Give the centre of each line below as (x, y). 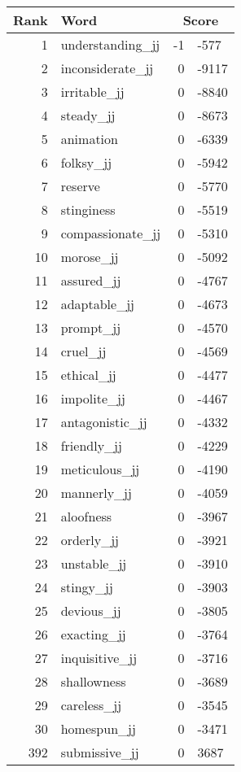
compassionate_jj (111, 233)
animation (89, 139)
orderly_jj (90, 540)
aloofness (86, 516)
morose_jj (90, 257)
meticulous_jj (100, 469)
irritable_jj (92, 92)
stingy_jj (87, 587)
